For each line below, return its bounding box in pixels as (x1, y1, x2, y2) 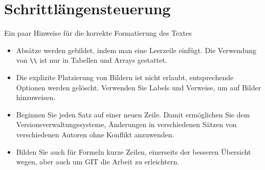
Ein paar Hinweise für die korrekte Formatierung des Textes (4, 28, 192, 38)
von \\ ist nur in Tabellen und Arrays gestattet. (16, 55, 167, 65)
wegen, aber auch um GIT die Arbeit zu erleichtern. (16, 156, 180, 167)
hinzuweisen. (16, 92, 56, 103)
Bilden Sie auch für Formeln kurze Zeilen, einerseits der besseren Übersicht (16, 146, 251, 157)
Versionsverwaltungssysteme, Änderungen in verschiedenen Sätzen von (16, 119, 237, 130)
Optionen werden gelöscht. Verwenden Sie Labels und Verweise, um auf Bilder (16, 82, 261, 92)
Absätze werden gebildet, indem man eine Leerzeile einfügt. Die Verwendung (16, 44, 256, 55)
